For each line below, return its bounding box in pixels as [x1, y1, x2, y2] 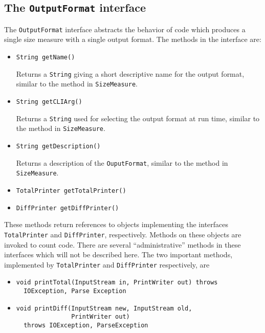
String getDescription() [16, 142, 101, 150]
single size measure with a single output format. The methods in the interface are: [4, 34, 261, 45]
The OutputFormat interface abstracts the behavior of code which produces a [4, 24, 246, 34]
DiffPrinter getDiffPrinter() [16, 204, 119, 212]
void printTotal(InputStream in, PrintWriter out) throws [16, 279, 218, 286]
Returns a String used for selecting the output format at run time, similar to [16, 113, 260, 123]
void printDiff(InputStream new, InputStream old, [16, 304, 192, 312]
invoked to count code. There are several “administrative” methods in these [4, 239, 241, 250]
